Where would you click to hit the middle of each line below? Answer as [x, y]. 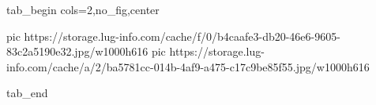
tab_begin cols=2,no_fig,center [83, 9]
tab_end [27, 93]
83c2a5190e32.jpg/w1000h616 [77, 51]
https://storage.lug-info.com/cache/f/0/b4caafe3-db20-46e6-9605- [182, 36]
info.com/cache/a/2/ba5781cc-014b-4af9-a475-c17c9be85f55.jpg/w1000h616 [188, 66]
